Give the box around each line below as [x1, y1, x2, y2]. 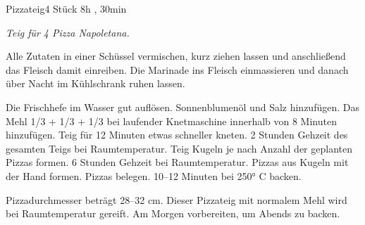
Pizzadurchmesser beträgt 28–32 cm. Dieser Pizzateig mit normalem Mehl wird [6, 192, 347, 207]
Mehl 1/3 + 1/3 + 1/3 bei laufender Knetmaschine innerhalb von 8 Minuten [6, 113, 337, 128]
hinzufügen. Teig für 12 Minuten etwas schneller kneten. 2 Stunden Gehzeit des [6, 127, 348, 142]
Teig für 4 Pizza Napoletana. [6, 25, 130, 39]
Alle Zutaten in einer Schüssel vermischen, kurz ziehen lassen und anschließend [6, 49, 346, 63]
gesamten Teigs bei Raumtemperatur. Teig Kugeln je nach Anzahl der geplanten [6, 141, 352, 155]
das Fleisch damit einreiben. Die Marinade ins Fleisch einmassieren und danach [6, 62, 349, 77]
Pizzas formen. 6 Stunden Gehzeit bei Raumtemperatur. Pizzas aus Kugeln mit [6, 155, 349, 169]
